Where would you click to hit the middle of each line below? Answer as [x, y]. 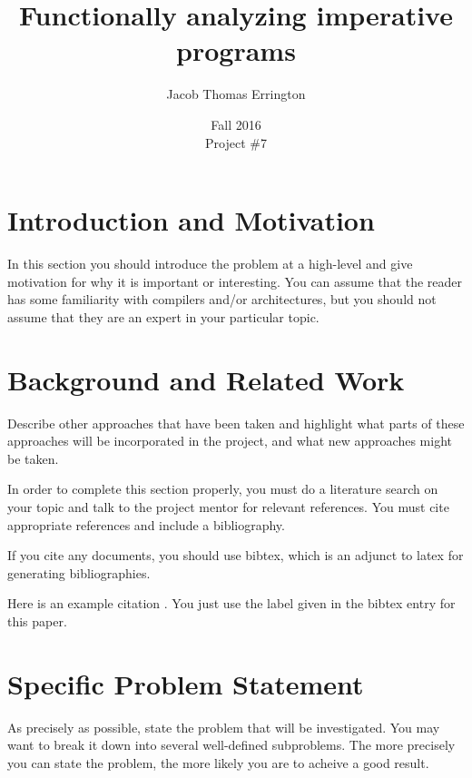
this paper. [37, 620]
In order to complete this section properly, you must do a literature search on [223, 489]
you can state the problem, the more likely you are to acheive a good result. [218, 762]
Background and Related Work [206, 379]
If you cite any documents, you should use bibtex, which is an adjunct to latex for [236, 555]
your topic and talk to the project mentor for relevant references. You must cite [228, 506]
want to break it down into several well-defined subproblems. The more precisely [231, 745]
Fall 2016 [236, 124]
